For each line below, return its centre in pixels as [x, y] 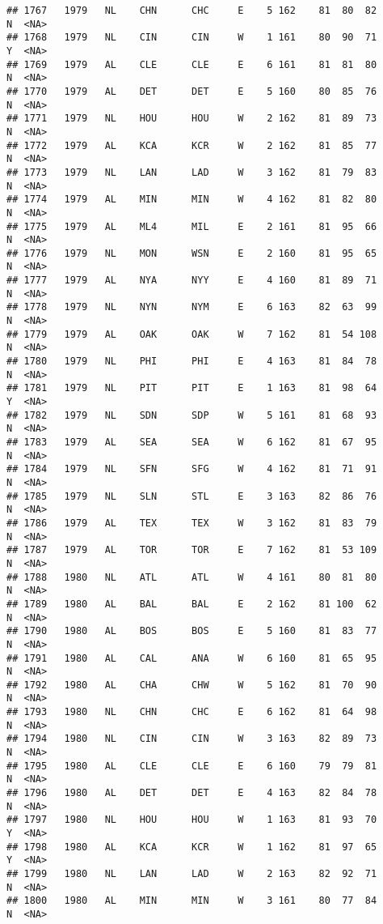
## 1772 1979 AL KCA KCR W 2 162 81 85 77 [192, 145]
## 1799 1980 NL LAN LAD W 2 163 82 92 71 [192, 874]
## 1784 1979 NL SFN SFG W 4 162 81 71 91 [192, 469]
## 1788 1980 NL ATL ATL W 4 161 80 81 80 [192, 577]
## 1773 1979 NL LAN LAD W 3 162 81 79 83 [192, 172]
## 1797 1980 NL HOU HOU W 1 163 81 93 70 [192, 820]
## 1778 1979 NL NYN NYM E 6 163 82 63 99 [192, 307]
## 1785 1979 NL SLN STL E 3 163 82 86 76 [192, 496]
